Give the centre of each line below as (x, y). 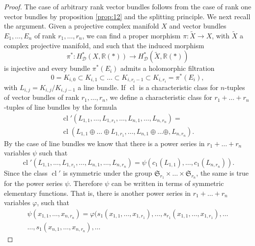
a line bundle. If (102, 87)
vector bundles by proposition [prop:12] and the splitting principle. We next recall (127, 16)
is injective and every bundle (47, 68)
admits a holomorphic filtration (168, 68)
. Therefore (86, 183)
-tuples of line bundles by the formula (61, 107)
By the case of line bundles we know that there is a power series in (104, 143)
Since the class (26, 172)
